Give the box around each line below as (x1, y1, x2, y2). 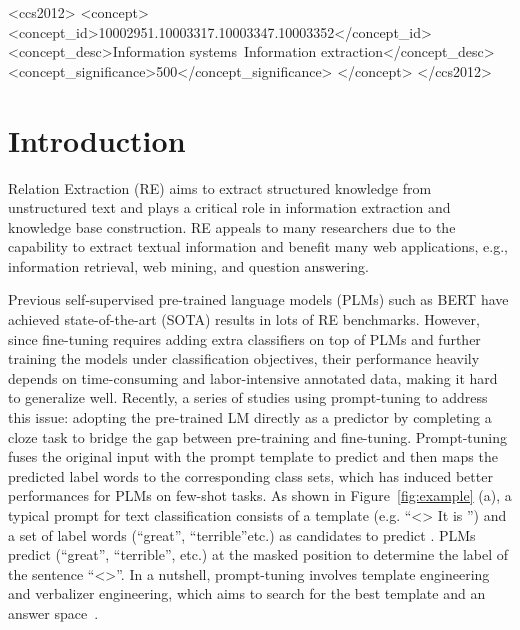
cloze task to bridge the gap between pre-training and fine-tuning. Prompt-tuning (8, 426, 508, 447)
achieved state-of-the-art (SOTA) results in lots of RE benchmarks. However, (8, 309, 480, 330)
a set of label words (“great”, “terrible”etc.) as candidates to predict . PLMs (8, 524, 476, 545)
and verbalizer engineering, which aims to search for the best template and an (8, 583, 486, 604)
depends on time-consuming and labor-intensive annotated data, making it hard (8, 367, 498, 388)
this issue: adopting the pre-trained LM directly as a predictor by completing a (8, 407, 492, 428)
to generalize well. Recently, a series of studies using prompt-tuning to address (8, 387, 488, 408)
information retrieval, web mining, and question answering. (8, 255, 369, 276)
